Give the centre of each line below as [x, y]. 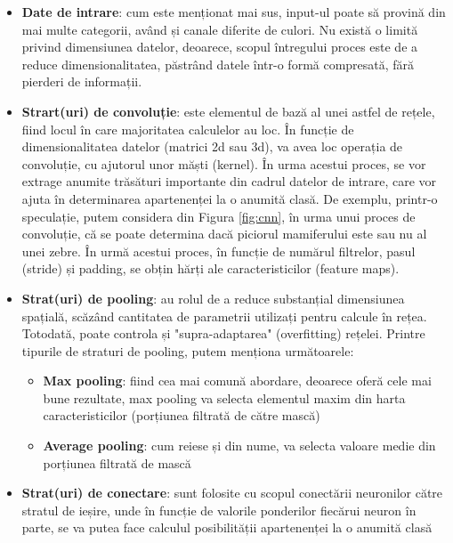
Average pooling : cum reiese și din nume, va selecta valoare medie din [239, 446]
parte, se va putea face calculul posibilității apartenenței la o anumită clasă [227, 527]
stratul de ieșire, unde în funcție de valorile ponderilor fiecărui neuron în [219, 510]
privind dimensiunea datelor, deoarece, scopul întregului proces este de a [220, 47]
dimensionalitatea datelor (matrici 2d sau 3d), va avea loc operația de [212, 146]
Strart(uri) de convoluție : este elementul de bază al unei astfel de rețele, [228, 111]
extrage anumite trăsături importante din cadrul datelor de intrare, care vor [229, 181]
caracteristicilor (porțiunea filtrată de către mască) [182, 415]
